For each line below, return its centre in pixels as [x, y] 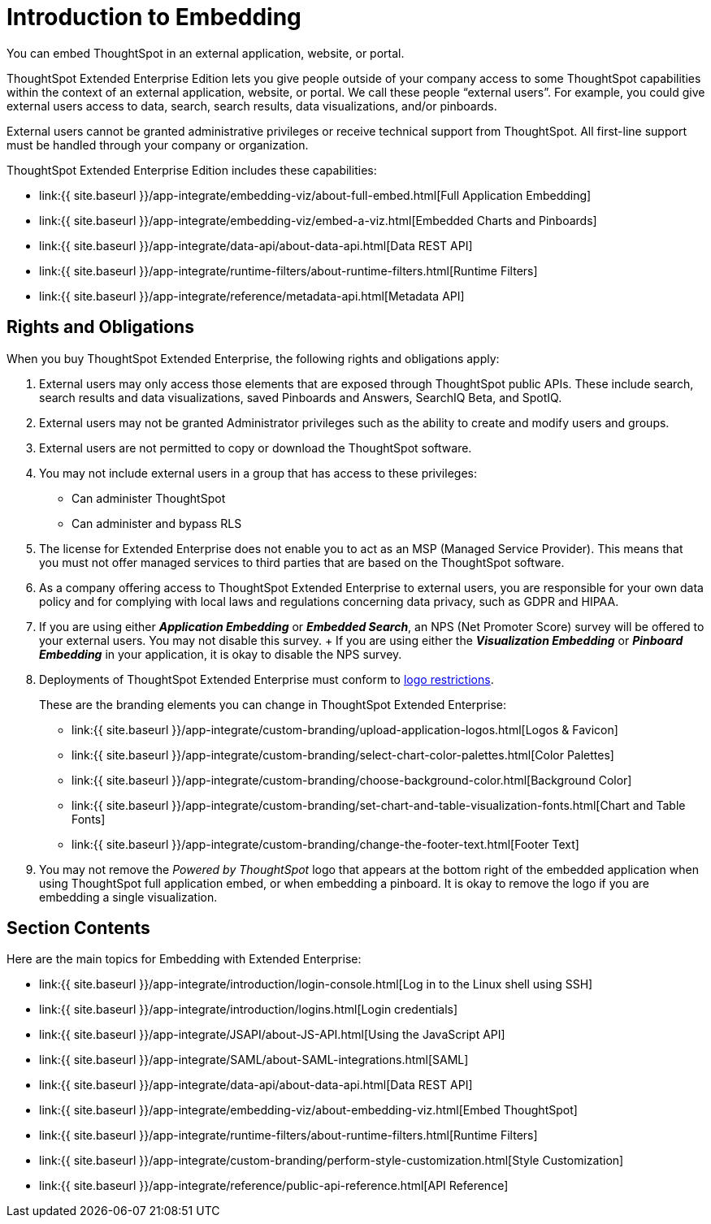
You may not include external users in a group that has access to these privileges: [258, 473]
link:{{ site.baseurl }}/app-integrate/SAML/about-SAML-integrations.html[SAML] [254, 1060]
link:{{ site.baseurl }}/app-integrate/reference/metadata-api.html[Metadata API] [252, 296]
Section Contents [78, 928]
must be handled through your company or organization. [158, 145]
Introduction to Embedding [154, 17]
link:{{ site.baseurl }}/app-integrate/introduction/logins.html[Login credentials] [249, 1010]
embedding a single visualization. [128, 897]
